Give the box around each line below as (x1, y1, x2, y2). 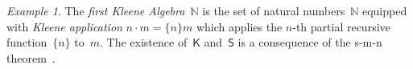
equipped (361, 2, 407, 18)
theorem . (6, 49, 56, 66)
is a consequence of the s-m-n (237, 34, 382, 51)
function (6, 34, 47, 51)
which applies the (196, 18, 283, 34)
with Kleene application (6, 18, 122, 34)
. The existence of (100, 34, 188, 51)
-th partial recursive (292, 18, 390, 34)
